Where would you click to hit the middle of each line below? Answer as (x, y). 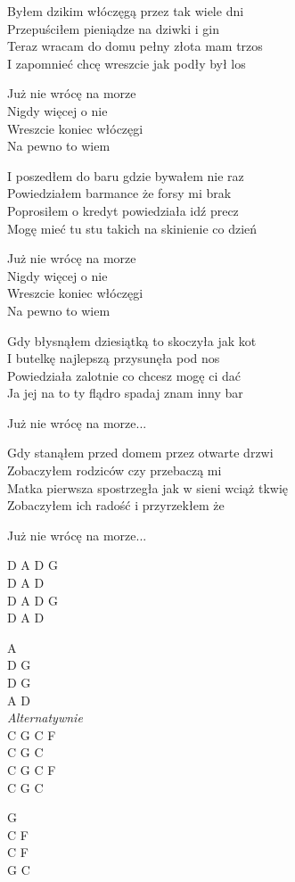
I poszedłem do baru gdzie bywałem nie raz (126, 175)
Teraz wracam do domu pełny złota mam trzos (135, 46)
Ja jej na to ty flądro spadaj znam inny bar (125, 393)
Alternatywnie (45, 717)
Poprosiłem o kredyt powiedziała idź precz (123, 210)
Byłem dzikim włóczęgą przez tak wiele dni (126, 11)
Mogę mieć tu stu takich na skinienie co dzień (132, 228)
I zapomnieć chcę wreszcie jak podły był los (127, 63)
